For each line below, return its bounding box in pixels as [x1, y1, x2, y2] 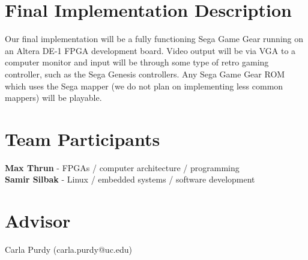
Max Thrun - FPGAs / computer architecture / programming [5, 161, 240, 174]
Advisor [5, 208, 71, 233]
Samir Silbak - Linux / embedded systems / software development [5, 173, 255, 186]
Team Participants [5, 126, 160, 151]
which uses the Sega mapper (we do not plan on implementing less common [5, 79, 283, 92]
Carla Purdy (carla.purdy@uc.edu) [5, 243, 132, 256]
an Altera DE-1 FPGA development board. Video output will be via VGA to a [5, 44, 296, 56]
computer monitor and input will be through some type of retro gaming [5, 56, 269, 68]
